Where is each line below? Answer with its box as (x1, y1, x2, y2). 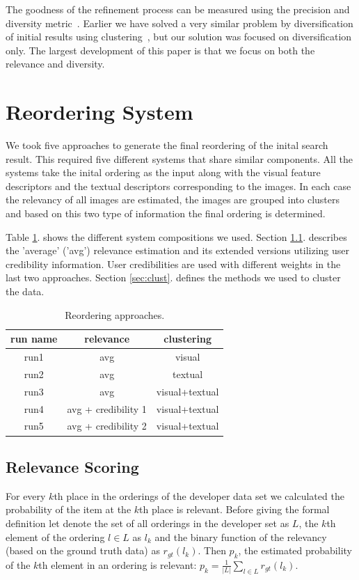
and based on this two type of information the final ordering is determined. (6, 206, 326, 221)
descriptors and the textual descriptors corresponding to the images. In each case (6, 178, 351, 193)
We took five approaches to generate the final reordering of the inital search (6, 138, 328, 152)
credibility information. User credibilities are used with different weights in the (6, 256, 341, 271)
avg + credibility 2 (67, 418, 147, 433)
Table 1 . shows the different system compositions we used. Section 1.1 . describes (6, 229, 347, 244)
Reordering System (6, 97, 193, 126)
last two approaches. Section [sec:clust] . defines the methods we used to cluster (6, 270, 341, 285)
